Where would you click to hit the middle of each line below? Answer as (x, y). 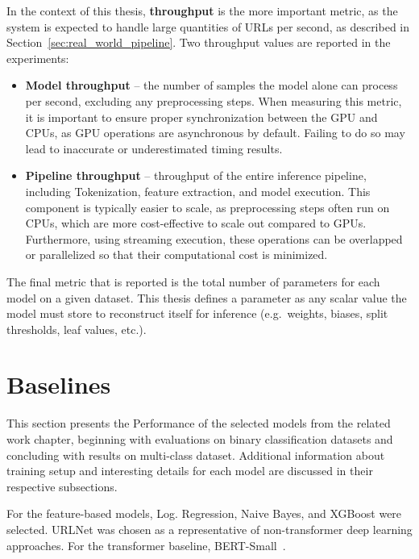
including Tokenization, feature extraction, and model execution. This (198, 191)
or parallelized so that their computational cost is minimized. (176, 254)
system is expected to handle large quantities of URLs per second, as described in (208, 26)
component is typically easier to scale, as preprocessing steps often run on (207, 207)
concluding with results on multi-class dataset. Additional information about (196, 455)
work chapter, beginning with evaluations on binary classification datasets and (200, 439)
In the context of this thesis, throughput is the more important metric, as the (202, 10)
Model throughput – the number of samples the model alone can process (212, 85)
